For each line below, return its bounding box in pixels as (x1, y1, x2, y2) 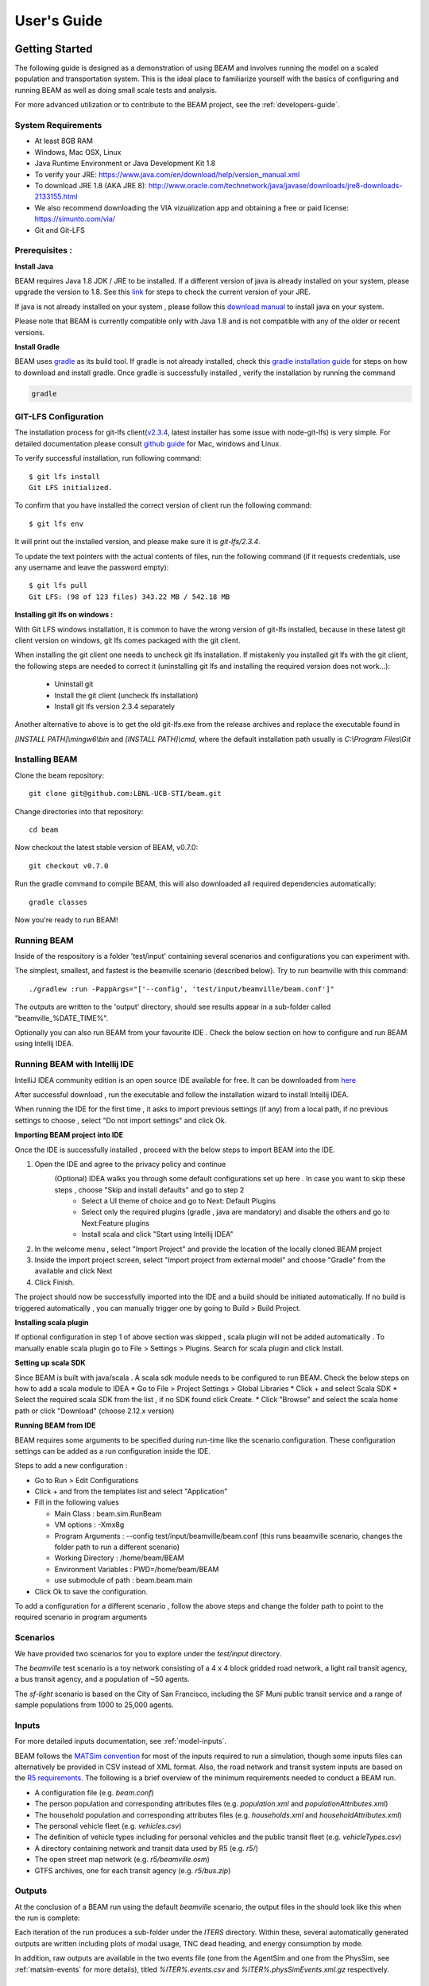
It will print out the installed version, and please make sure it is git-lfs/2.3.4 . (14, 537, 261, 547)
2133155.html (34, 191, 79, 202)
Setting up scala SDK (14, 1358, 87, 1368)
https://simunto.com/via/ (34, 214, 115, 224)
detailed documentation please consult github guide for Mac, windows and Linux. (14, 439, 281, 448)
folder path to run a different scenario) (54, 1542, 180, 1552)
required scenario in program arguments (14, 1613, 147, 1622)
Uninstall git (54, 679, 94, 689)
